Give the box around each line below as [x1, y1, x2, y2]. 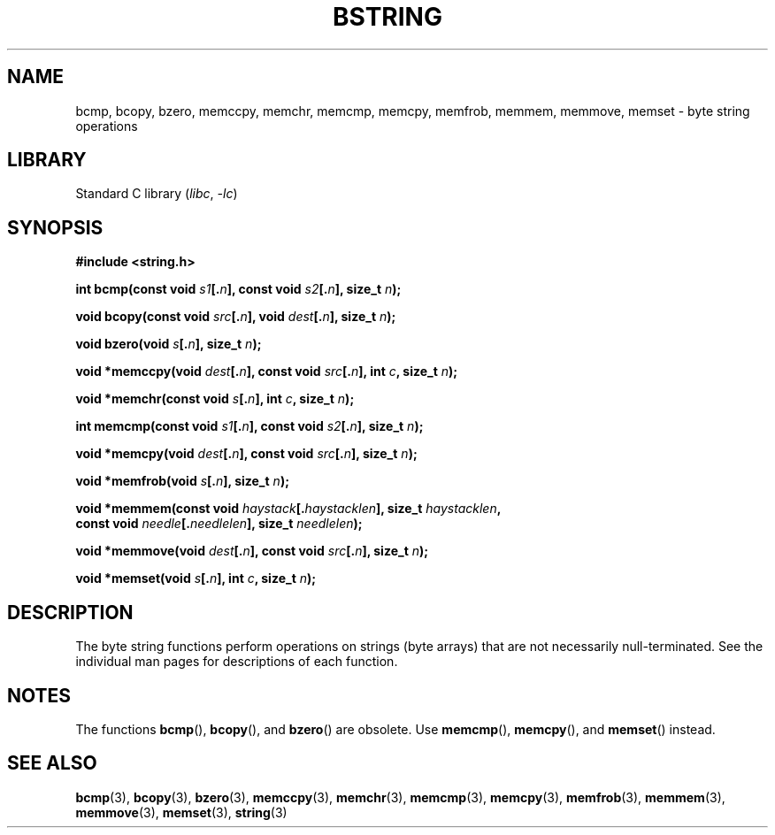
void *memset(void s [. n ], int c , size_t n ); [75, 571, 317, 586]
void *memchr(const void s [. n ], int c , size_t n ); [75, 391, 355, 407]
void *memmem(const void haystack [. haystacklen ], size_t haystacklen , [75, 501, 502, 517]
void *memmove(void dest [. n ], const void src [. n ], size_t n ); [75, 543, 429, 559]
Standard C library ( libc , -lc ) [75, 186, 238, 202]
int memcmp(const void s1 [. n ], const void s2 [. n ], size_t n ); [75, 418, 424, 434]
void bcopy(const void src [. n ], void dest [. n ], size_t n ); [75, 309, 396, 325]
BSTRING [333, 2, 442, 32]
